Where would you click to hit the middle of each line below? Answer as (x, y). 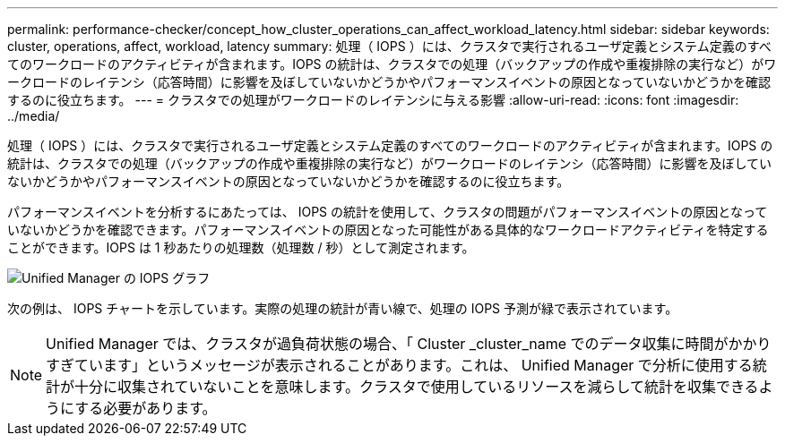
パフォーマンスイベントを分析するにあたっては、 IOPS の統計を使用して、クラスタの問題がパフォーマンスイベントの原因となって (388, 212)
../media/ (34, 116)
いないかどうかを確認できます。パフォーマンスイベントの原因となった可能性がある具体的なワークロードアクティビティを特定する (388, 230)
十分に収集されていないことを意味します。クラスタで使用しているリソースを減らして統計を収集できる (417, 387)
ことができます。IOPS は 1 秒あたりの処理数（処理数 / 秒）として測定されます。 (241, 247)
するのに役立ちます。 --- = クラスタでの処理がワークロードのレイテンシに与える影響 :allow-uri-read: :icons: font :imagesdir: (373, 100)
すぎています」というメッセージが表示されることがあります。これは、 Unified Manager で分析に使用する (399, 365)
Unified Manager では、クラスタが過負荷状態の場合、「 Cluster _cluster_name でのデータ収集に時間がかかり (409, 344)
